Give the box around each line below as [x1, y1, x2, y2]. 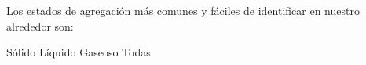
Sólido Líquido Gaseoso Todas [6, 44, 151, 60]
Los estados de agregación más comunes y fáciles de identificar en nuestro [6, 2, 360, 18]
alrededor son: [6, 17, 74, 34]
